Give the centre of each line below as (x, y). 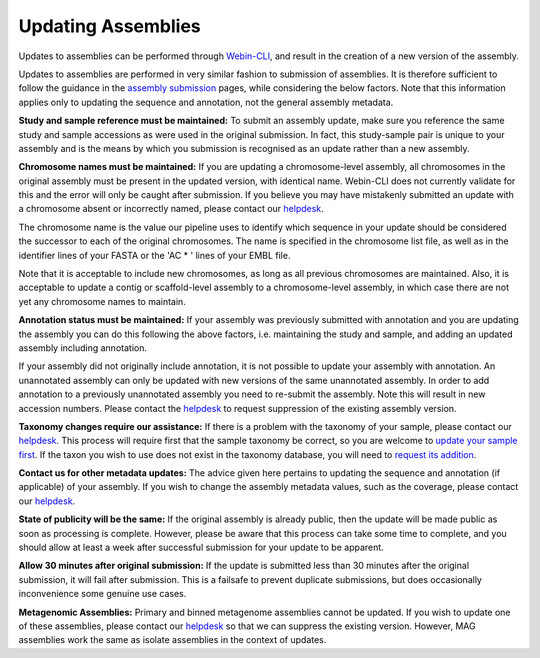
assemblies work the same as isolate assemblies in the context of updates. (172, 640)
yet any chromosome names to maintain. (102, 301)
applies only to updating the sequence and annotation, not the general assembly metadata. (206, 102)
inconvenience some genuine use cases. (102, 594)
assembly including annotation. (82, 347)
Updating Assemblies (110, 26)
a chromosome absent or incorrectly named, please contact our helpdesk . (171, 209)
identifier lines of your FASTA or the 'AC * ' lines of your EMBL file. (154, 255)
